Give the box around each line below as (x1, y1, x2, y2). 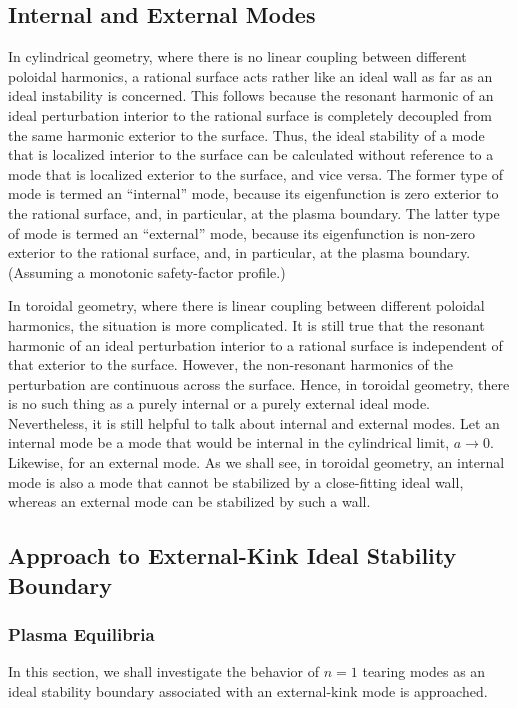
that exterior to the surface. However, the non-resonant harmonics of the (8, 354, 453, 375)
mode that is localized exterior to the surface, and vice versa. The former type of (8, 163, 504, 184)
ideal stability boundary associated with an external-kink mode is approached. (8, 680, 488, 701)
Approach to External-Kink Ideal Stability (8, 540, 457, 571)
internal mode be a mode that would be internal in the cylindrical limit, (8, 432, 450, 453)
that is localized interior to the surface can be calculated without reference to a (8, 144, 494, 165)
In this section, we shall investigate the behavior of (8, 661, 320, 682)
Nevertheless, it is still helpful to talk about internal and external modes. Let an (8, 412, 500, 433)
